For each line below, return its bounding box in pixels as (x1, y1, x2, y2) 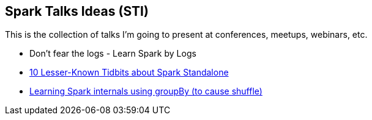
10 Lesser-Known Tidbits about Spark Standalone (29, 67, 229, 78)
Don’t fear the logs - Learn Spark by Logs (29, 48, 196, 59)
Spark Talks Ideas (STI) (5, 4, 149, 19)
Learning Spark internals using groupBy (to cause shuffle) (29, 86, 262, 97)
